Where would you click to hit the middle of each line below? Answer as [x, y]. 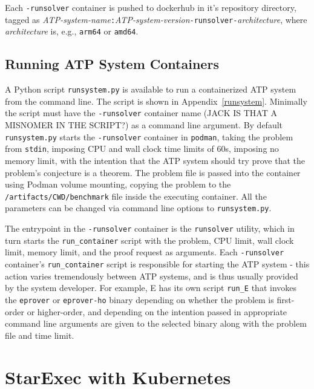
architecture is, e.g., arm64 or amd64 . [72, 31]
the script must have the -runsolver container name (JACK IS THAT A [141, 113]
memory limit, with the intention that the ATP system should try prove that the [155, 160]
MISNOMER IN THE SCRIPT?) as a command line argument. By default [144, 125]
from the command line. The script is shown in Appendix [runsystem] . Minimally [156, 101]
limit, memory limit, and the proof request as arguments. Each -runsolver [145, 252]
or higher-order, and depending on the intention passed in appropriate [157, 311]
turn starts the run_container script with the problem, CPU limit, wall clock [149, 240]
